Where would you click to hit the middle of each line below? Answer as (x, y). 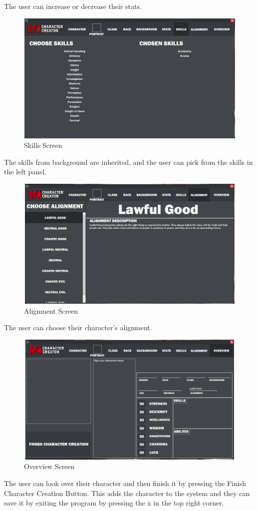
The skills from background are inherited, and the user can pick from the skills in (128, 162)
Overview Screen (49, 466)
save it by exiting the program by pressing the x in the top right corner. (114, 503)
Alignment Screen (51, 310)
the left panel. (25, 172)
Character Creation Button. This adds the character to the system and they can (127, 493)
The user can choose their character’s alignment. (78, 327)
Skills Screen (43, 145)
